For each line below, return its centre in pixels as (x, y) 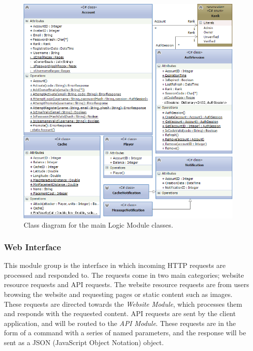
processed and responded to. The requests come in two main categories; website (124, 275)
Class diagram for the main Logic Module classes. (98, 225)
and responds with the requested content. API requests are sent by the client (120, 313)
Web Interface (32, 247)
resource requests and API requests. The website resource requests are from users (126, 284)
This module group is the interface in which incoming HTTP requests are (115, 265)
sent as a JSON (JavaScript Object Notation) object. (84, 342)
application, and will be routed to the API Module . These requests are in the (120, 323)
